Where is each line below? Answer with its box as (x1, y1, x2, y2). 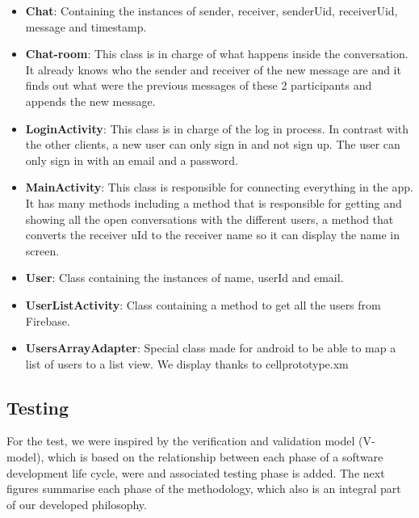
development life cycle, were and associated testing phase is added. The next (6, 464, 385, 481)
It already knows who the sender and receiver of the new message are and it (25, 61, 401, 78)
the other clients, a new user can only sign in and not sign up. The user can (25, 136, 400, 153)
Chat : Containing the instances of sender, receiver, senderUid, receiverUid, (25, 2, 398, 19)
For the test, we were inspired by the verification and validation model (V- (6, 432, 375, 449)
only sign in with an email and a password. (25, 151, 238, 168)
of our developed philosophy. (6, 495, 147, 512)
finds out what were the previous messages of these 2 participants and (25, 77, 372, 94)
